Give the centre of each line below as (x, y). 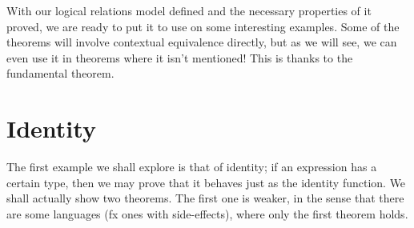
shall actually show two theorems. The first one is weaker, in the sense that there (205, 198)
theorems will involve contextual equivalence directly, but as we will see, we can (202, 42)
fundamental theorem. (60, 73)
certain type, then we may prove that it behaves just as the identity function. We (206, 182)
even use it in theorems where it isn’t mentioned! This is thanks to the (180, 57)
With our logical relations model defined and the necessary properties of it (189, 10)
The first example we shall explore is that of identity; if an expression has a (192, 167)
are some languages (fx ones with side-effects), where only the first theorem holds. (207, 213)
